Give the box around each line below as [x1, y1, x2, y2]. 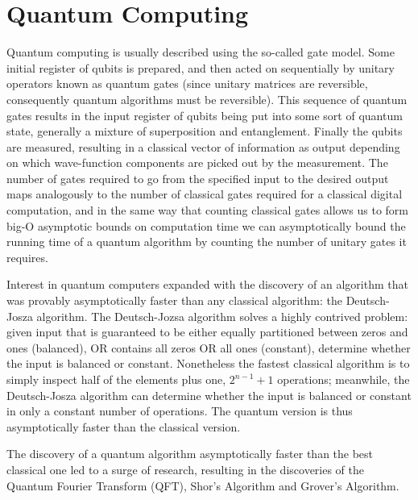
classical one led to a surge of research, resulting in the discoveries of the [6, 460, 365, 477]
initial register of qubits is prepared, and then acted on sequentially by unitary [6, 59, 395, 76]
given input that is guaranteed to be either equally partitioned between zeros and [6, 323, 408, 340]
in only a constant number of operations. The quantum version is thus [6, 402, 353, 419]
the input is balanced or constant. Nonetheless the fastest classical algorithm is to [6, 355, 410, 372]
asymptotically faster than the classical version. [6, 418, 241, 435]
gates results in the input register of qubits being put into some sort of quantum [6, 106, 403, 123]
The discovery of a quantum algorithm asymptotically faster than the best [6, 445, 374, 462]
